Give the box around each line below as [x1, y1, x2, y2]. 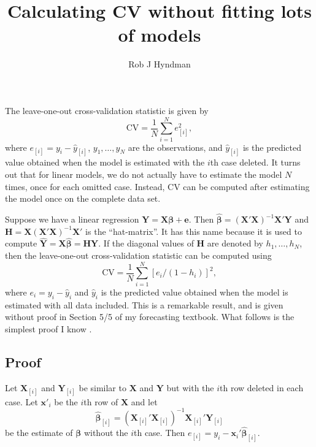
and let [131, 395, 158, 408]
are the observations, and [128, 140, 223, 153]
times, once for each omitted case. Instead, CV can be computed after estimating [5, 180, 310, 193]
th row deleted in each [220, 381, 304, 394]
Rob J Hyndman [128, 58, 191, 71]
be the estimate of [5, 426, 73, 439]
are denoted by [207, 237, 263, 250]
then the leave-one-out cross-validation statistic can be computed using [5, 249, 272, 262]
